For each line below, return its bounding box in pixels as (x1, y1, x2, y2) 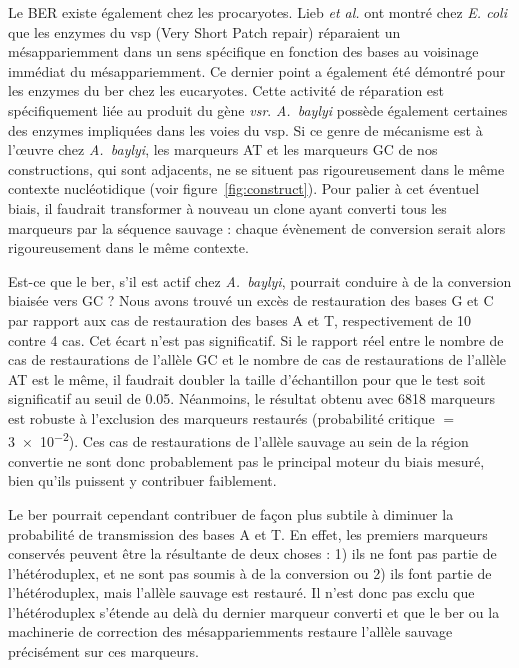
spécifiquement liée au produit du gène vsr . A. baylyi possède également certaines (8, 99, 508, 120)
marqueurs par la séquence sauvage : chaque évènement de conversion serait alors (8, 217, 506, 238)
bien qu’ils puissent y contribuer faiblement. (8, 470, 277, 491)
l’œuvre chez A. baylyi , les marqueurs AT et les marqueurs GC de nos (8, 139, 438, 160)
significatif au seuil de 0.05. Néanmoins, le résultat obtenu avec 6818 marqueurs (8, 388, 495, 409)
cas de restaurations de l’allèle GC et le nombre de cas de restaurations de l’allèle (8, 349, 507, 370)
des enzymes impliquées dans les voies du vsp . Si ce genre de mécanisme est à (8, 119, 483, 140)
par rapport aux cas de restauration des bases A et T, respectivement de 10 (8, 309, 472, 330)
